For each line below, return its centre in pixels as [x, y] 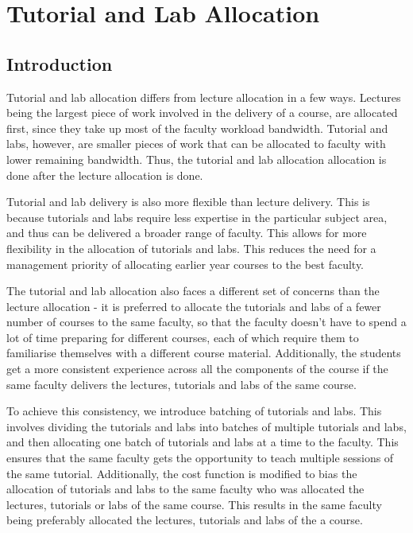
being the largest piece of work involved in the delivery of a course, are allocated [202, 113]
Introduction [60, 63]
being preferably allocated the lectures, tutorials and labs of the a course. [185, 520]
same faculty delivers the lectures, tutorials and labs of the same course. [181, 384]
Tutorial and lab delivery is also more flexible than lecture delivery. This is [188, 202]
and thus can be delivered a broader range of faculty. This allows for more [187, 233]
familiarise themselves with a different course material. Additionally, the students [204, 353]
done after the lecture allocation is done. [105, 175]
